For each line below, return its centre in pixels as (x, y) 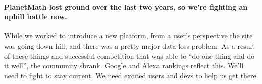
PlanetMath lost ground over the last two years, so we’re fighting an (126, 6)
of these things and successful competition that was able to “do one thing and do (129, 55)
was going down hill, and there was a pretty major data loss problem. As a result (129, 45)
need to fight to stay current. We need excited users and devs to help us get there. (131, 75)
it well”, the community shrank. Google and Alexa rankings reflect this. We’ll (124, 66)
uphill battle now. (36, 16)
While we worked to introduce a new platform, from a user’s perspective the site (128, 36)
